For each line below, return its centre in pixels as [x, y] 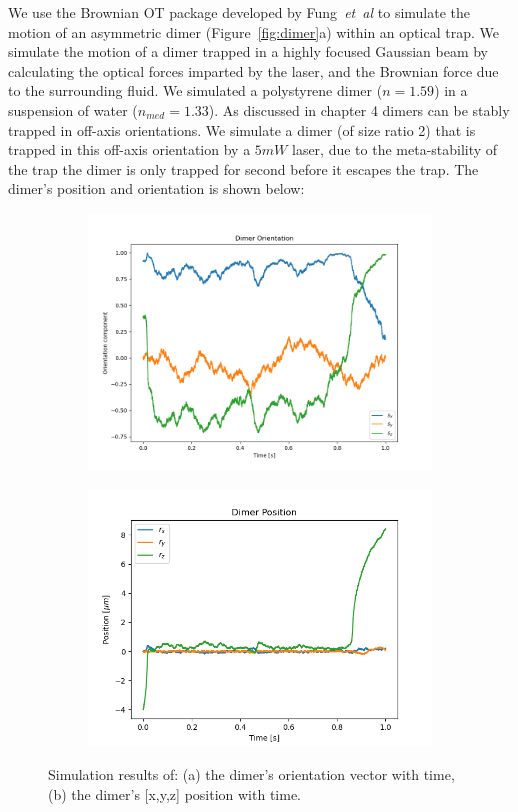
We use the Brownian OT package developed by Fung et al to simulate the [239, 12]
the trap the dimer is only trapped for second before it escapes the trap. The [243, 168]
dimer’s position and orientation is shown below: [156, 188]
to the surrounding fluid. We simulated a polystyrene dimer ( [195, 90]
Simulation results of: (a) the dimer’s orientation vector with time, [251, 774]
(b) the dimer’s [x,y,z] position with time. [174, 793]
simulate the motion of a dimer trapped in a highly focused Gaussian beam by [248, 51]
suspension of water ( [73, 109]
